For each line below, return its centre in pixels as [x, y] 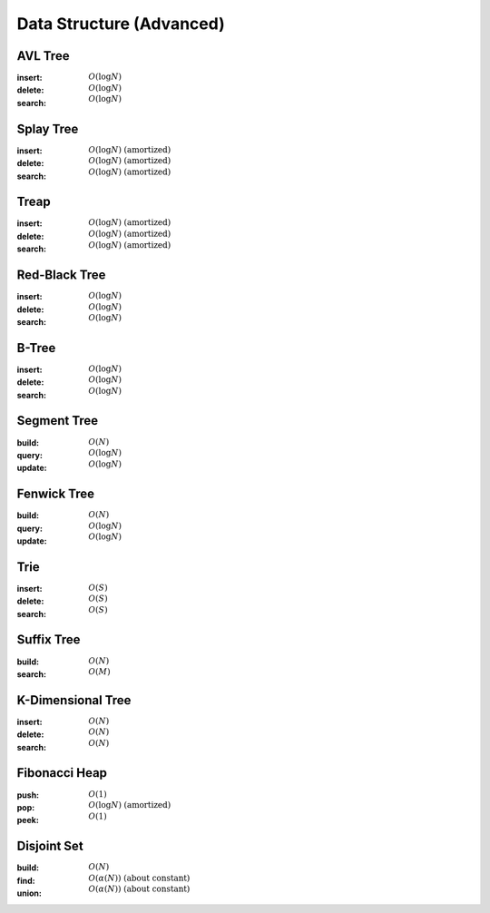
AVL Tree [43, 56]
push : [28, 795]
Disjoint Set [50, 846]
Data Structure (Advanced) [121, 24]
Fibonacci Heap [62, 773]
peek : [28, 820]
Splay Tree [48, 128]
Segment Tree [58, 421]
